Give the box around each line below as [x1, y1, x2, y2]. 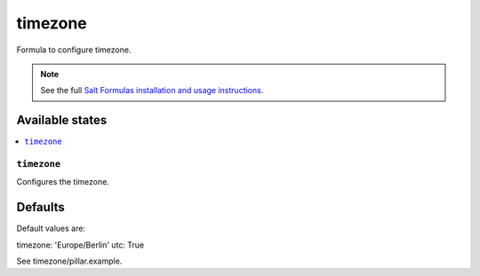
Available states [16, 113, 108, 128]
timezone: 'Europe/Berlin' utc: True [16, 240, 145, 250]
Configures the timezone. [16, 177, 110, 187]
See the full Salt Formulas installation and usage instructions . [40, 85, 264, 96]
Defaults [16, 200, 66, 215]
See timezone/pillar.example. [16, 256, 123, 266]
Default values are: [16, 223, 86, 234]
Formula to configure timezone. [16, 44, 132, 55]
